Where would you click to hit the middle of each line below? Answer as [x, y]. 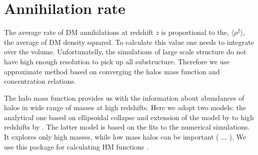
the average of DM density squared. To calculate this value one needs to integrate [129, 42]
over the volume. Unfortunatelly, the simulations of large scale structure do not [125, 52]
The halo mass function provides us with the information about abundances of [124, 97]
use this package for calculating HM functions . [76, 146]
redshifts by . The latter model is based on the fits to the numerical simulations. [127, 127]
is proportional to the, [195, 32]
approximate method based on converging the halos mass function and [112, 71]
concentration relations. [40, 81]
